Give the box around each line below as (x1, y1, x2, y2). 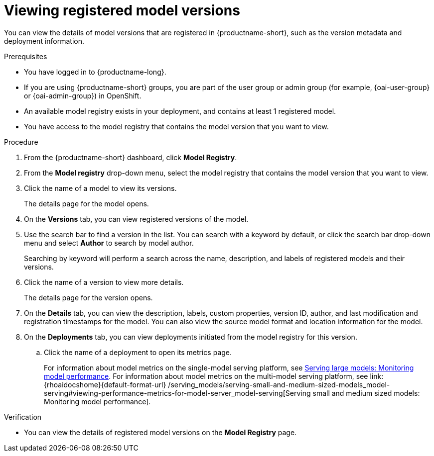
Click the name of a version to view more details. (24, 277, 184, 286)
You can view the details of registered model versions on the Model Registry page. (24, 428, 297, 437)
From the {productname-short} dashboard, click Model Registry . (24, 153, 237, 162)
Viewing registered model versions (4, 2, 240, 19)
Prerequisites (4, 52, 47, 61)
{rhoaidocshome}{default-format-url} (44, 380, 166, 389)
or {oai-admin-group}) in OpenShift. (24, 91, 142, 100)
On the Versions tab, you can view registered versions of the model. (24, 214, 249, 223)
